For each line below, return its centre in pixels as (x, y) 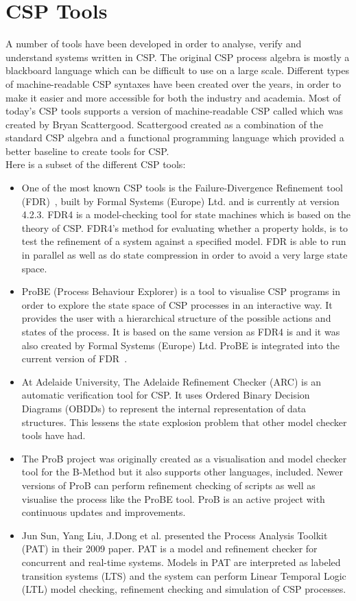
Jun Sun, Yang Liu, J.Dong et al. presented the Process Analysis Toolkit (175, 535)
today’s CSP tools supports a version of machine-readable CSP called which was (175, 111)
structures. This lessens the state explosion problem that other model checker (184, 422)
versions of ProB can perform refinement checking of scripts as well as (168, 485)
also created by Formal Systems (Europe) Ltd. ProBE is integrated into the (181, 345)
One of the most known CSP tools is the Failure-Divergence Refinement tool (182, 188)
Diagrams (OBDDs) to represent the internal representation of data (164, 408)
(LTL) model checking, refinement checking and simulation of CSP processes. (184, 589)
